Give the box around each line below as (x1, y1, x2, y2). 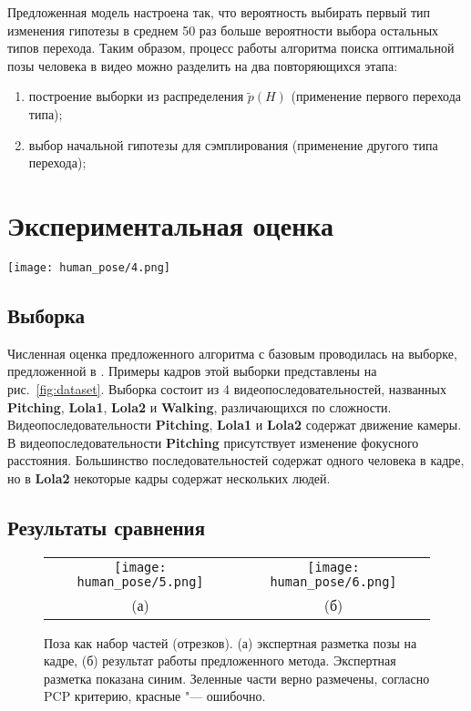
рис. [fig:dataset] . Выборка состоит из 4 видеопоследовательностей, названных (7, 379, 447, 398)
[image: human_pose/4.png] (7, 260, 170, 274)
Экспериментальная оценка (7, 206, 334, 243)
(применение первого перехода (291, 86, 462, 106)
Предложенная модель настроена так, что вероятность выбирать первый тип (7, 3, 431, 21)
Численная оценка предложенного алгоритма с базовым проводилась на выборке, (7, 343, 457, 362)
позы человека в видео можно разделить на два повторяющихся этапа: (7, 56, 398, 75)
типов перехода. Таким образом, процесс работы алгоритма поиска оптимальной (7, 38, 455, 57)
